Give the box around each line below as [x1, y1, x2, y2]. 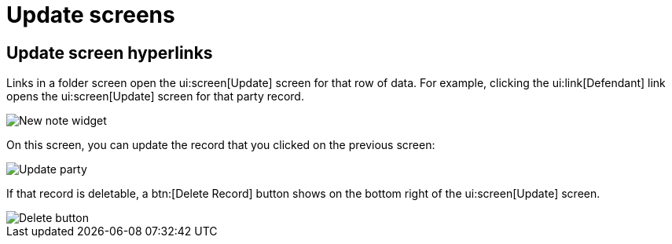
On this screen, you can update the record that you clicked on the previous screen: [6, 138, 435, 152]
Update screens [6, 2, 175, 28]
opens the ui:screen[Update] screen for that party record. [6, 89, 304, 104]
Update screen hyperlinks [6, 42, 213, 63]
